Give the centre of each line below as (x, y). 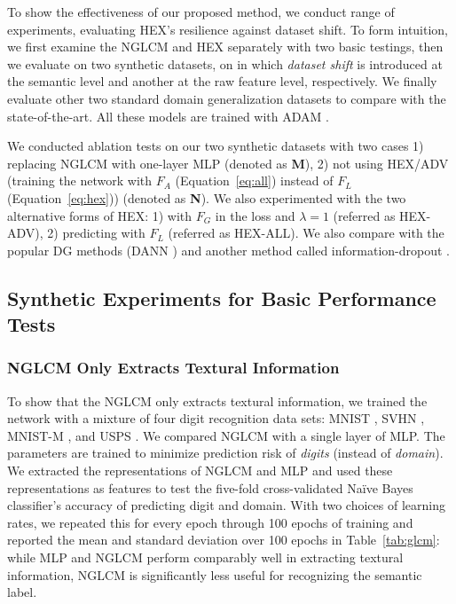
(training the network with (80, 180)
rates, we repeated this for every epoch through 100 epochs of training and (210, 522)
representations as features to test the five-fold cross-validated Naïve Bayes (210, 487)
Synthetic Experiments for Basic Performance (222, 298)
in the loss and (255, 215)
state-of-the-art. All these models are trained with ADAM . (168, 116)
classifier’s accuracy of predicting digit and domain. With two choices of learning (226, 505)
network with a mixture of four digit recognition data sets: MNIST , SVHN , (216, 418)
